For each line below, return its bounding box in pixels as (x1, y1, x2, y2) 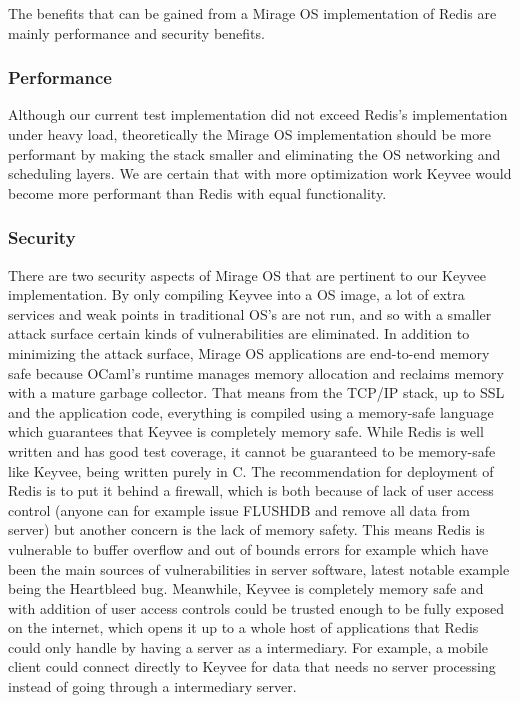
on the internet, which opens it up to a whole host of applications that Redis (8, 617, 479, 638)
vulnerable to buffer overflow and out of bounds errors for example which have (8, 538, 489, 559)
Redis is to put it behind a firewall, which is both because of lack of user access (8, 480, 494, 501)
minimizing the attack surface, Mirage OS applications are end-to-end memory (8, 342, 490, 363)
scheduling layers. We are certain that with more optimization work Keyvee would (8, 163, 512, 184)
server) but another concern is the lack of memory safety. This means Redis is (8, 519, 485, 540)
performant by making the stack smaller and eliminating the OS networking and (8, 143, 501, 164)
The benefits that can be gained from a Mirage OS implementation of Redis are (8, 3, 497, 23)
